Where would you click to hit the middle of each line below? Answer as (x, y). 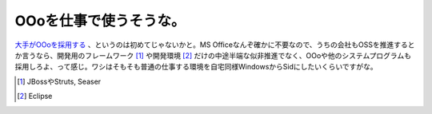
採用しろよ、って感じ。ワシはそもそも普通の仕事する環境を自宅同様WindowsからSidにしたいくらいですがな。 (196, 67)
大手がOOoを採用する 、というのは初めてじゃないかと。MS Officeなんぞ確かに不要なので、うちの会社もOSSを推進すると (215, 45)
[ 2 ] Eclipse (35, 96)
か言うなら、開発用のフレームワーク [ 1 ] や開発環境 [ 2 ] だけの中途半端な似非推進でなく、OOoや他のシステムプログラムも (213, 55)
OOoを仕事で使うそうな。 (100, 21)
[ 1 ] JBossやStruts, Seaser (59, 81)
